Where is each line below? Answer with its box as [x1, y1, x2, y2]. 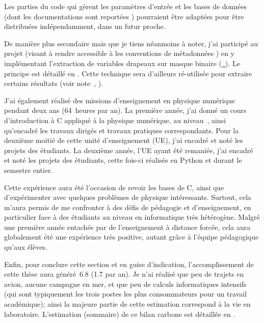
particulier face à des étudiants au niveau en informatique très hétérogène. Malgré [4, 212, 260, 222]
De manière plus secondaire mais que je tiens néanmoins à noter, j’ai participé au [4, 38, 258, 48]
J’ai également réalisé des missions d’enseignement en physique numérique [4, 95, 235, 105]
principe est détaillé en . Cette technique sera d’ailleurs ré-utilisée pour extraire [4, 68, 252, 78]
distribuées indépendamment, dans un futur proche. [4, 21, 166, 32]
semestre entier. [4, 164, 53, 175]
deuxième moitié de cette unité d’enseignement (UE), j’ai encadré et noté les [4, 135, 243, 145]
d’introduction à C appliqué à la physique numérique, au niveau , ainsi [4, 114, 226, 125]
